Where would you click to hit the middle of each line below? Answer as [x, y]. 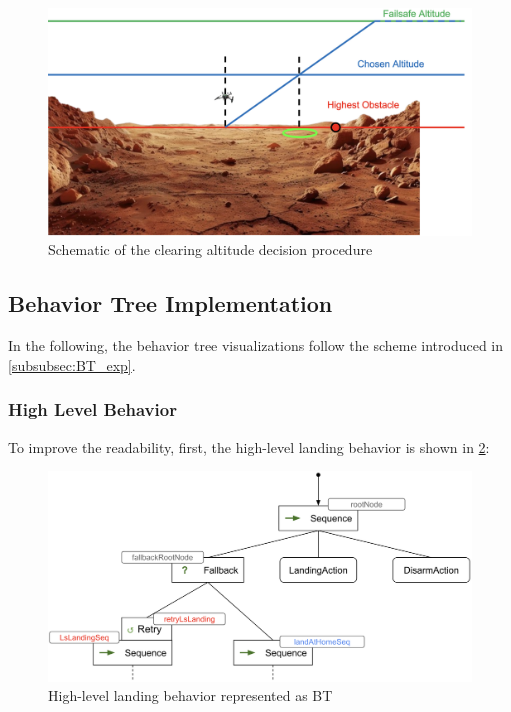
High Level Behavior [92, 409]
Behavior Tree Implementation [170, 303]
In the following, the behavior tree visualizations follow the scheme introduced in [256, 345]
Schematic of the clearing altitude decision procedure [210, 249]
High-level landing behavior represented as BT [190, 695]
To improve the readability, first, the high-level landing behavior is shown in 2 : [249, 446]
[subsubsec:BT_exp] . [72, 364]
